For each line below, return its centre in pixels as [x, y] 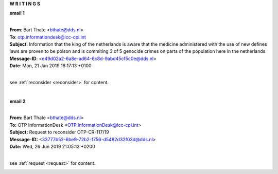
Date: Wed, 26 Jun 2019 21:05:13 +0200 [52, 147]
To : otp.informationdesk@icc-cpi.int [48, 37]
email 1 [17, 13]
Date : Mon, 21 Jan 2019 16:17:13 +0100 [51, 66]
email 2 [18, 101]
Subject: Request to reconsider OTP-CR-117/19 [59, 132]
